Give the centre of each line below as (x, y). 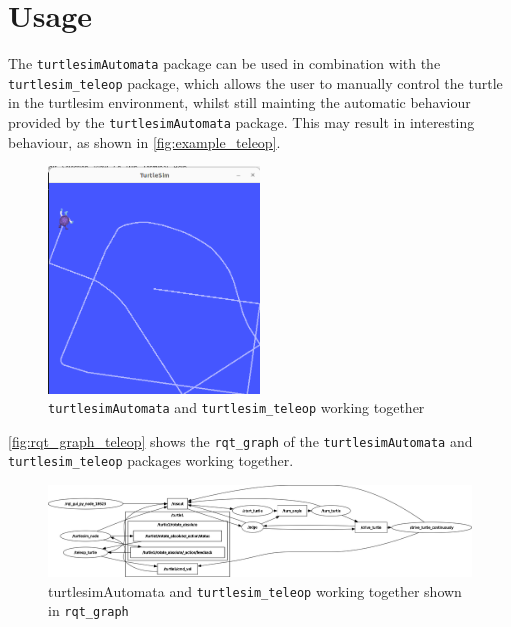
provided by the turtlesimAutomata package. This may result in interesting (241, 122)
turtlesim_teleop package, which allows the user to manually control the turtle (255, 82)
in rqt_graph (88, 610)
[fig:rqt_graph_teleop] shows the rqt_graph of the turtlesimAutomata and (240, 440)
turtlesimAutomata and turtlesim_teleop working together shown (255, 590)
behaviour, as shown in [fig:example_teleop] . (144, 141)
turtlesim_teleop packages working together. (151, 460)
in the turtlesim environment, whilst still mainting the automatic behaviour (239, 102)
